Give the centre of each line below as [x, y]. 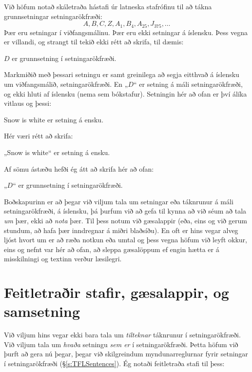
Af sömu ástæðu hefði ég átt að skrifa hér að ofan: [79, 168]
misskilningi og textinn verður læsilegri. [63, 259]
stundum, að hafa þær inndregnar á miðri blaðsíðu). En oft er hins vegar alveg [121, 230]
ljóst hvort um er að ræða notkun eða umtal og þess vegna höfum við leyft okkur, [126, 240]
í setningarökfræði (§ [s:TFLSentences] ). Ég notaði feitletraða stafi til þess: [114, 363]
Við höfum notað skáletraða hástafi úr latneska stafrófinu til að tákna [108, 6]
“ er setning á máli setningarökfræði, [188, 84]
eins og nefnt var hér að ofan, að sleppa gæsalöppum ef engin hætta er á [112, 249]
